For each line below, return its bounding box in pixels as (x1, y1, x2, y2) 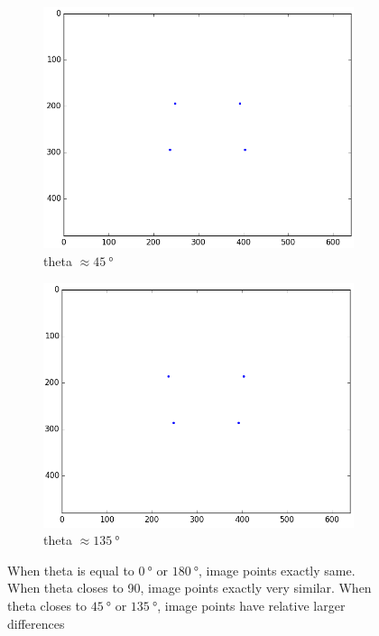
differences (7, 613, 65, 632)
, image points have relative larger (157, 595, 346, 614)
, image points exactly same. (199, 560, 356, 579)
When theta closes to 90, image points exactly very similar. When (7, 578, 372, 597)
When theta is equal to (7, 560, 134, 579)
